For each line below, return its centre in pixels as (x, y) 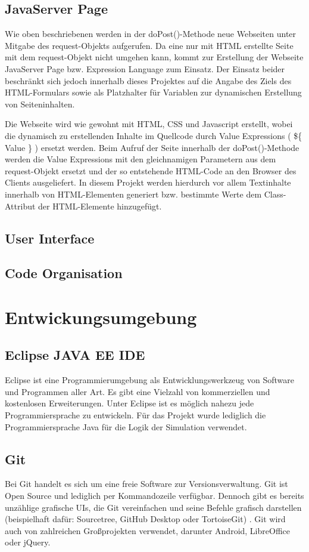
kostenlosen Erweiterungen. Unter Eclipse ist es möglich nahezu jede (129, 403)
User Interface (50, 238)
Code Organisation (64, 273)
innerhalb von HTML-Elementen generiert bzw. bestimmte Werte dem (133, 194)
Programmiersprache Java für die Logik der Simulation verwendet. (126, 426)
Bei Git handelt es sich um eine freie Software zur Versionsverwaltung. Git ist (146, 484)
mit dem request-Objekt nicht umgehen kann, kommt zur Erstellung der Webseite (154, 57)
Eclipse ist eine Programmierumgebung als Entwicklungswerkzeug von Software (150, 380)
